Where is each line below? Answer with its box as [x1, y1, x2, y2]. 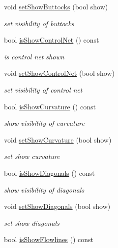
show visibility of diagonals [4, 184, 85, 195]
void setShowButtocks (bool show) [4, 1, 108, 11]
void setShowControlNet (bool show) [4, 68, 115, 78]
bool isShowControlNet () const [4, 35, 99, 45]
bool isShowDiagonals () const [4, 167, 95, 178]
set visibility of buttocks [4, 18, 74, 28]
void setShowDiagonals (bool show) [4, 201, 111, 211]
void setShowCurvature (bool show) [4, 134, 112, 145]
